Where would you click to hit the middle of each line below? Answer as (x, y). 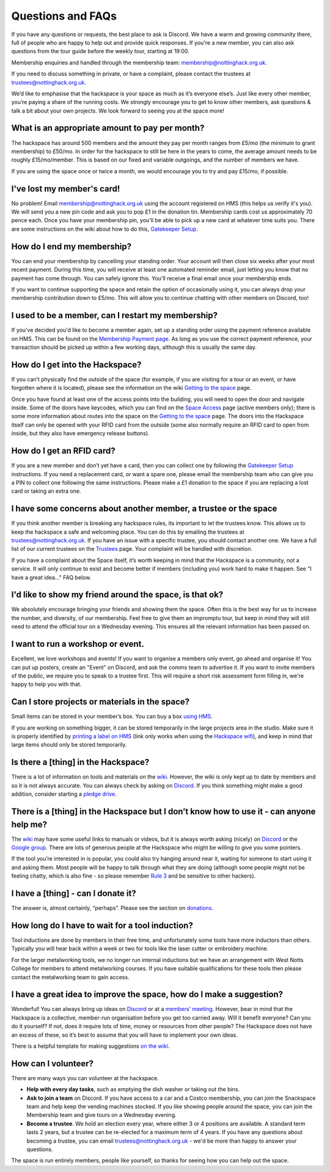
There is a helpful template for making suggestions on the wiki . (90, 1046)
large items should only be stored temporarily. (69, 745)
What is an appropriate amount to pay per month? (108, 128)
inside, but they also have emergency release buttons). (80, 433)
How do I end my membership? (71, 246)
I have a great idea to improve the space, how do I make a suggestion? (147, 995)
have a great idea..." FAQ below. (51, 577)
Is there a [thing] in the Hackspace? (80, 762)
